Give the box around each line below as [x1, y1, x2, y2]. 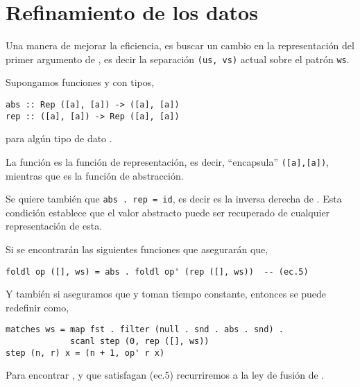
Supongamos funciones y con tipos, [6, 75, 155, 89]
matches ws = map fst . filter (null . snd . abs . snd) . [6, 325, 284, 335]
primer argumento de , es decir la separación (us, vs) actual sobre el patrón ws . [6, 51, 350, 66]
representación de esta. [6, 218, 103, 233]
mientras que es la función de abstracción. [6, 168, 184, 182]
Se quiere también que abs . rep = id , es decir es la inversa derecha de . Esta [6, 191, 342, 206]
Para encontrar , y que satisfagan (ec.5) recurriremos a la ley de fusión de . [6, 368, 325, 382]
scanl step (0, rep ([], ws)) [70, 336, 209, 347]
